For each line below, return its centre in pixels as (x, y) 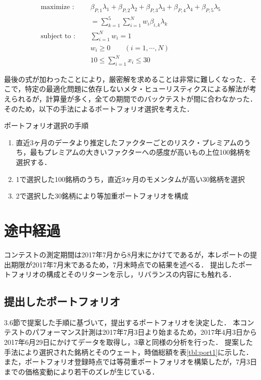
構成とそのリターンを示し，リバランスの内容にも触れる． (141, 274)
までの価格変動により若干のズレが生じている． (81, 371)
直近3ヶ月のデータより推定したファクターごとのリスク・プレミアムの (130, 142)
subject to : (58, 36)
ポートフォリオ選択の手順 (46, 125)
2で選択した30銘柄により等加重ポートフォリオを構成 (102, 196)
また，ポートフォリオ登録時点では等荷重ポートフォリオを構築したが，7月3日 (130, 362)
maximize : (57, 7)
